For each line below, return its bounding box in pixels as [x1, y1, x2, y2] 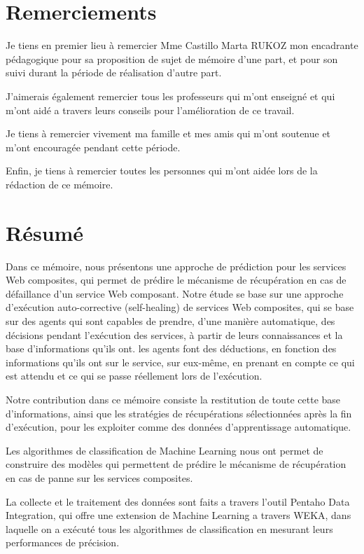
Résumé [6, 218, 84, 247]
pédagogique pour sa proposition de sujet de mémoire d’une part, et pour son [6, 51, 338, 66]
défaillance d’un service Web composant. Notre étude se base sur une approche [6, 286, 344, 300]
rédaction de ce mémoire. [6, 176, 113, 191]
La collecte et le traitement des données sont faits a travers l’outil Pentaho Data [6, 494, 350, 508]
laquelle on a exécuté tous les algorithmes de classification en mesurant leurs [6, 521, 333, 536]
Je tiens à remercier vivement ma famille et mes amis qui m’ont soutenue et [6, 126, 331, 141]
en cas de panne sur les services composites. [6, 470, 193, 485]
